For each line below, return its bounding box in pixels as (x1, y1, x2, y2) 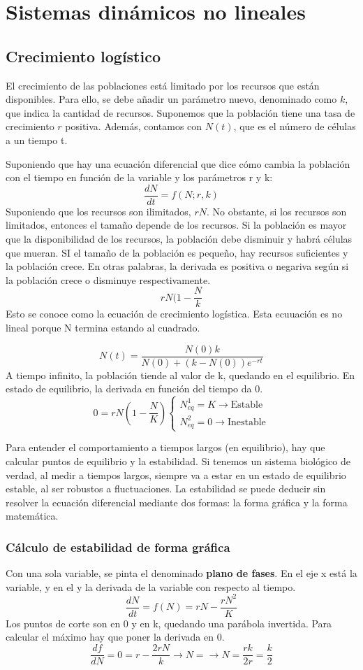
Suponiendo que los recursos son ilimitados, (6, 204, 191, 218)
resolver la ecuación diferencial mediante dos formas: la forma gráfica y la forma (6, 494, 348, 509)
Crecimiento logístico (6, 45, 161, 66)
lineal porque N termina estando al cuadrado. (6, 320, 200, 335)
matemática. (6, 508, 59, 523)
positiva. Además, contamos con (65, 119, 202, 134)
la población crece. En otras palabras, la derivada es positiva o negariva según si (6, 259, 349, 273)
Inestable (227, 417, 266, 427)
